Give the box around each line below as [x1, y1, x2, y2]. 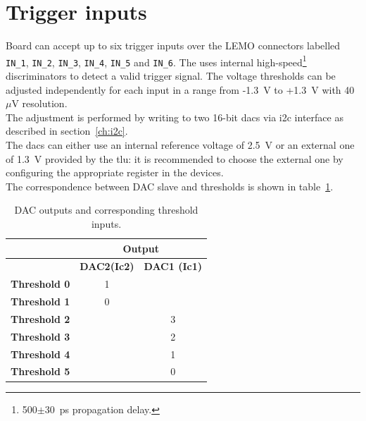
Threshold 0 [11, 276, 70, 291]
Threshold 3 [11, 329, 70, 343]
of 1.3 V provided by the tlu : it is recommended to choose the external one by [6, 151, 343, 166]
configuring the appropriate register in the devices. [6, 165, 224, 180]
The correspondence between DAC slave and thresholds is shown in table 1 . [6, 178, 334, 193]
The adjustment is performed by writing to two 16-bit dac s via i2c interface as [6, 109, 343, 124]
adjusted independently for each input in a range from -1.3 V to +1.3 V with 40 [6, 82, 355, 97]
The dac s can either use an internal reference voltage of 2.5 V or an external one [6, 138, 355, 152]
